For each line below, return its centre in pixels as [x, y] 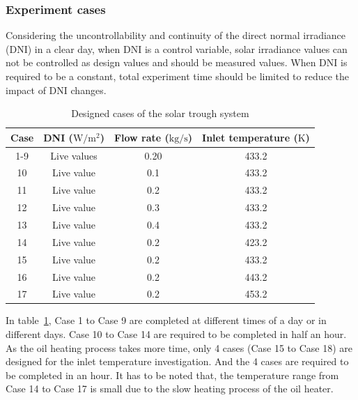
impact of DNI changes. [56, 90]
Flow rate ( [141, 137]
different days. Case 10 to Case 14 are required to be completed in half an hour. [176, 334]
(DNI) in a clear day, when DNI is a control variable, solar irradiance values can [177, 48]
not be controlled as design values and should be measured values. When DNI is [177, 62]
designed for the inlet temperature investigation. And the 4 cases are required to [177, 361]
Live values [74, 155]
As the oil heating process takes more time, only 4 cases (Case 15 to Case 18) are [179, 347]
